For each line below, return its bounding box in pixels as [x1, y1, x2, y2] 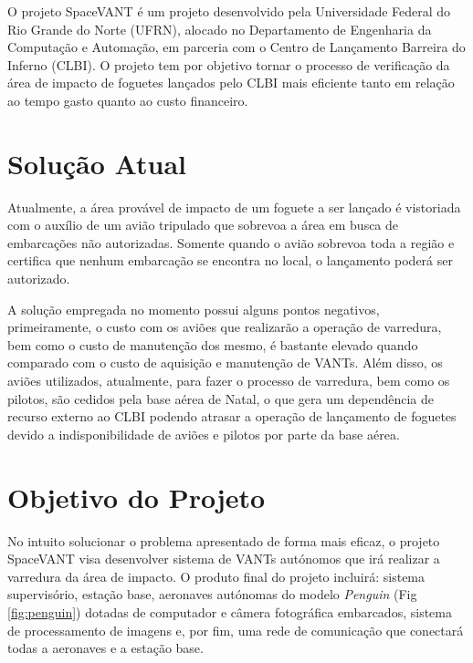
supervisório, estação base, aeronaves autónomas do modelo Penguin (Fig [7, 585, 417, 604]
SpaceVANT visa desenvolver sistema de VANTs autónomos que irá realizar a [7, 549, 440, 568]
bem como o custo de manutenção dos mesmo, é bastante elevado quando [7, 335, 418, 354]
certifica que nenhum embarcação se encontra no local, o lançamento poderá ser [7, 251, 453, 270]
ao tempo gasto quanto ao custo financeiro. [7, 90, 248, 109]
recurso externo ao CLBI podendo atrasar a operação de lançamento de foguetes [7, 407, 457, 426]
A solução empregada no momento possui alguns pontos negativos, [7, 299, 380, 318]
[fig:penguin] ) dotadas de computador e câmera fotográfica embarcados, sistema [7, 602, 452, 621]
